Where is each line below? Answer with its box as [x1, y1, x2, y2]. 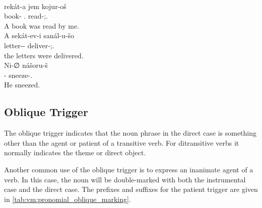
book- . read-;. [4, 11, 48, 21]
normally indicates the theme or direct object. [4, 147, 146, 158]
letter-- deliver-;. [4, 40, 54, 50]
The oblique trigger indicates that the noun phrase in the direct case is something [4, 128, 257, 138]
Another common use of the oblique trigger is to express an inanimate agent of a [4, 164, 253, 174]
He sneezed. [4, 79, 40, 90]
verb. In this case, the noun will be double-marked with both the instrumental [4, 174, 246, 184]
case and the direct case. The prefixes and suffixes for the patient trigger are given [4, 184, 258, 194]
